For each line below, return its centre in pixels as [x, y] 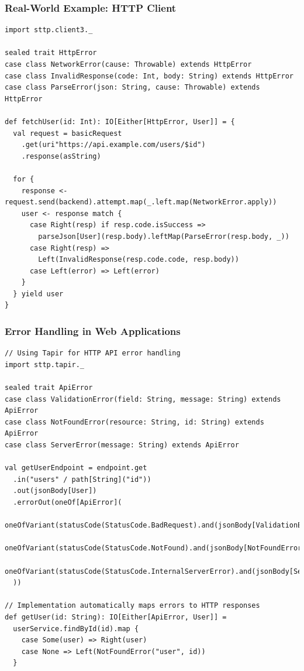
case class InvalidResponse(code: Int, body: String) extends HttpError [149, 76]
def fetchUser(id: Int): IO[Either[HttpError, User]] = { [120, 121]
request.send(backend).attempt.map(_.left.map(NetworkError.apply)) [141, 202]
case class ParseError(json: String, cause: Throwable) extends [132, 88]
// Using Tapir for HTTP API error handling [93, 353]
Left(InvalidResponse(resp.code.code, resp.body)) [139, 260]
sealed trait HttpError [51, 53]
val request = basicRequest [68, 133]
